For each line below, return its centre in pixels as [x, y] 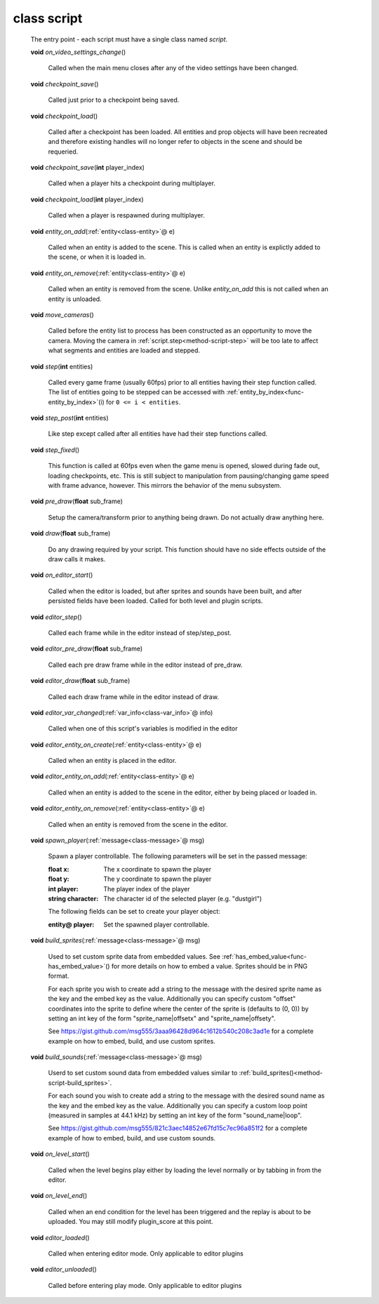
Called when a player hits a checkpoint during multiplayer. [132, 183]
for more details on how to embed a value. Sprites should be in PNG [210, 966]
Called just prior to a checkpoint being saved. [114, 100]
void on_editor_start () [62, 575]
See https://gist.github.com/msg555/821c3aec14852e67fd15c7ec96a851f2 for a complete [178, 1128]
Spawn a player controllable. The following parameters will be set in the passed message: [178, 856]
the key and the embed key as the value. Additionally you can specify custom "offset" [172, 999]
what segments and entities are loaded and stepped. [124, 350]
